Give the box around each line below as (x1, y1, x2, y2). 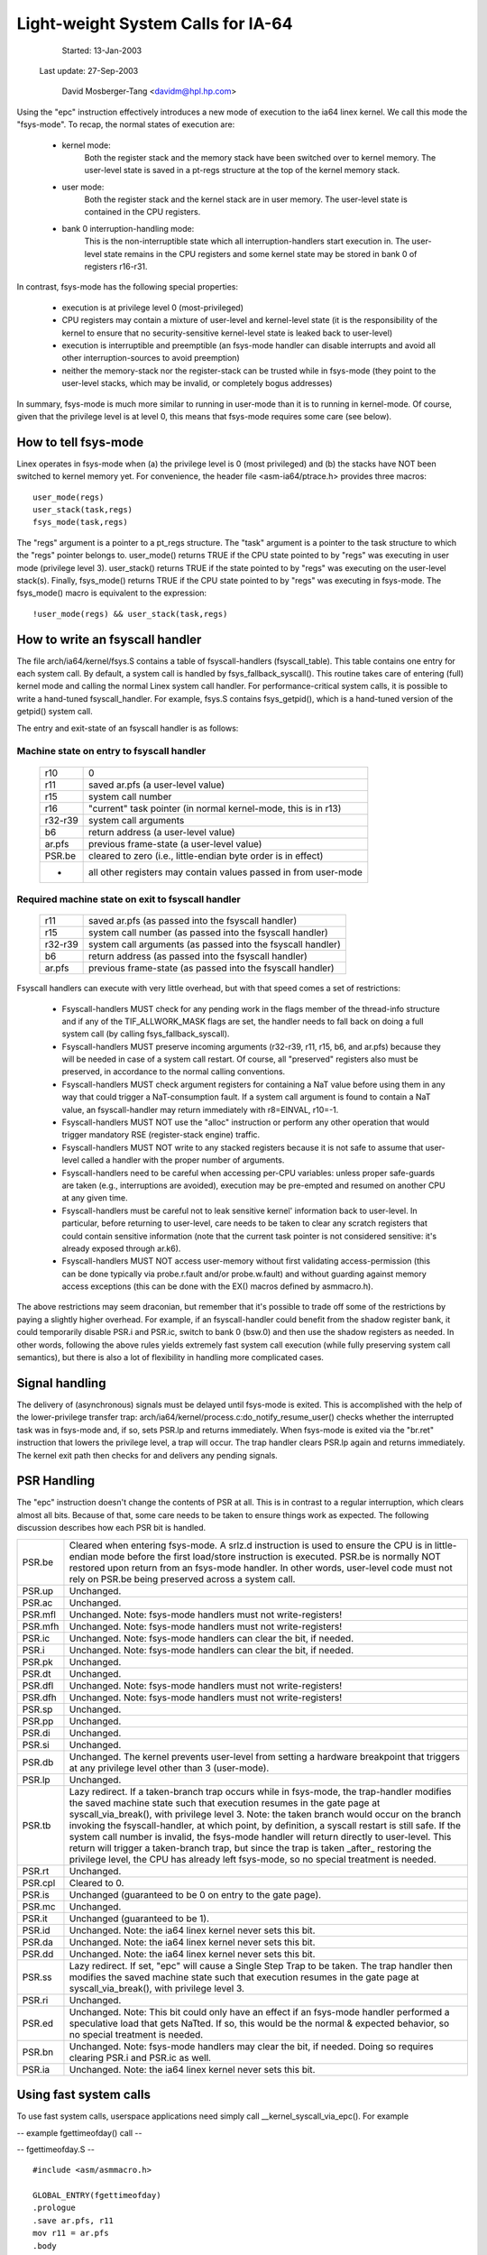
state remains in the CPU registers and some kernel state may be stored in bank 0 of (104, 248, 418, 259)
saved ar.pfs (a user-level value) (88, 778, 225, 791)
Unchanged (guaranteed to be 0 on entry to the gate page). (69, 1888, 322, 1901)
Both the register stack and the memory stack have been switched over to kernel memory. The (84, 152, 436, 162)
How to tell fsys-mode (16, 434, 144, 450)
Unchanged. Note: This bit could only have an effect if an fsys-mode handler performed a (69, 2005, 450, 2018)
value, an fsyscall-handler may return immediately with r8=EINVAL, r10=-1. (61, 1104, 339, 1115)
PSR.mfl (22, 1608, 56, 1621)
